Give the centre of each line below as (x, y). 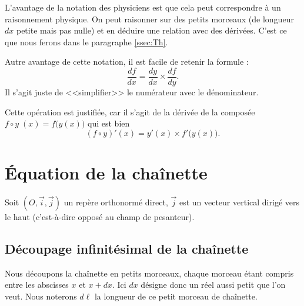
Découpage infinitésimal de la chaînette (127, 248)
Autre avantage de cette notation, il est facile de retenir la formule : (127, 61)
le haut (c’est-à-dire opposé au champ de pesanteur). (100, 216)
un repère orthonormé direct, (116, 202)
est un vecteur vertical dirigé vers (239, 202)
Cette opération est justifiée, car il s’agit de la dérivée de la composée (130, 112)
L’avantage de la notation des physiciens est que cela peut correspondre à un (143, 7)
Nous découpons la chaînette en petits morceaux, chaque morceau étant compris (149, 273)
